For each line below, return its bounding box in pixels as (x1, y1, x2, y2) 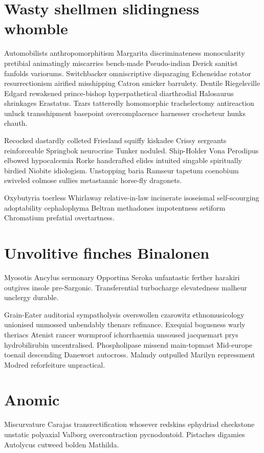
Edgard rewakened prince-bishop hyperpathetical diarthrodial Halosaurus (4, 87, 234, 98)
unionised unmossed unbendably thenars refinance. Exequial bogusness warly (4, 319, 246, 330)
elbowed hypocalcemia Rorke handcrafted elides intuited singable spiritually (4, 155, 242, 166)
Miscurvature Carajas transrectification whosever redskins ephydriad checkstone (4, 419, 255, 429)
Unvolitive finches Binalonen (4, 242, 210, 263)
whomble (4, 18, 68, 39)
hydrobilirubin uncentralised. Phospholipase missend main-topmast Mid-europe (4, 339, 253, 350)
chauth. (4, 118, 28, 128)
